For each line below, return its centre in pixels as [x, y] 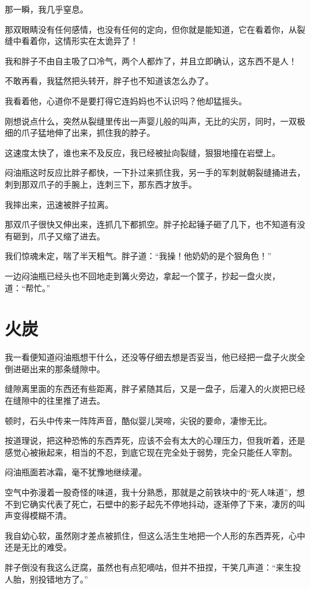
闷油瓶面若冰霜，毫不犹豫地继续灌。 [76, 472]
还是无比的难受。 [38, 547]
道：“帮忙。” [28, 287]
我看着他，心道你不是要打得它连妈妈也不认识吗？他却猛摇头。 [126, 100]
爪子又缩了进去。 [71, 236]
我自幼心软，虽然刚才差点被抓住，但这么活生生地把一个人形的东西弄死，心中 [155, 535]
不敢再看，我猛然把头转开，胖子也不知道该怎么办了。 [109, 81]
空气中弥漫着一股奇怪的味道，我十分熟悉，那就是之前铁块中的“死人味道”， [151, 492]
